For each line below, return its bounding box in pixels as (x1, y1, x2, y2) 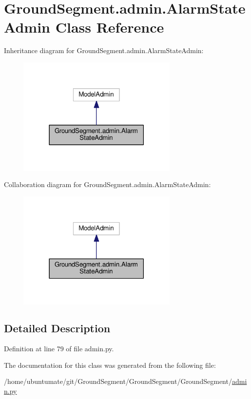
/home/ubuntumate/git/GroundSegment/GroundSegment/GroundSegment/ (4, 376, 232, 386)
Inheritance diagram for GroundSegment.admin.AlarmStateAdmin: (4, 45, 204, 56)
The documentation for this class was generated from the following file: (4, 360, 216, 370)
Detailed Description (4, 321, 111, 336)
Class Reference (55, 17, 164, 37)
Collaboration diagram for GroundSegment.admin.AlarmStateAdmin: (4, 179, 211, 190)
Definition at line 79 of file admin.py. (4, 343, 114, 354)
